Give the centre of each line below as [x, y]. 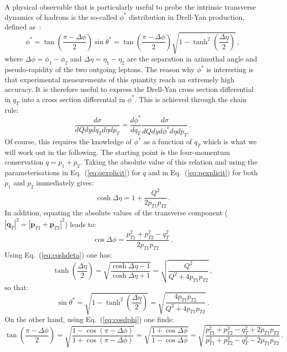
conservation [24, 162]
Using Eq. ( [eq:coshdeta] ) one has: [58, 254]
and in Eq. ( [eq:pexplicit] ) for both [203, 172]
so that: [17, 287]
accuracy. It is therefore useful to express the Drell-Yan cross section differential [129, 89]
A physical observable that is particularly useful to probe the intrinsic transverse [130, 7]
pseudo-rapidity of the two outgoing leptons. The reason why [100, 69]
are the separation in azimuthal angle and [192, 59]
